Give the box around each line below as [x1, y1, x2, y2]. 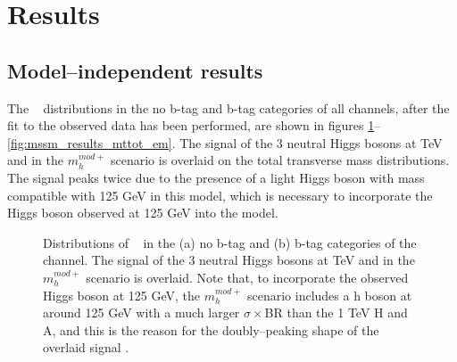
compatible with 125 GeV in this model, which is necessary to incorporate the [7, 185, 433, 204]
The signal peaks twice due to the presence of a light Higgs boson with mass [7, 168, 425, 186]
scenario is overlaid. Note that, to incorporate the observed [86, 267, 409, 286]
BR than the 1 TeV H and [264, 303, 408, 322]
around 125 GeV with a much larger [43, 303, 240, 322]
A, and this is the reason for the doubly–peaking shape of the [43, 320, 379, 339]
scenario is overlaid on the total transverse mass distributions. [110, 151, 450, 169]
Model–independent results [7, 56, 263, 84]
